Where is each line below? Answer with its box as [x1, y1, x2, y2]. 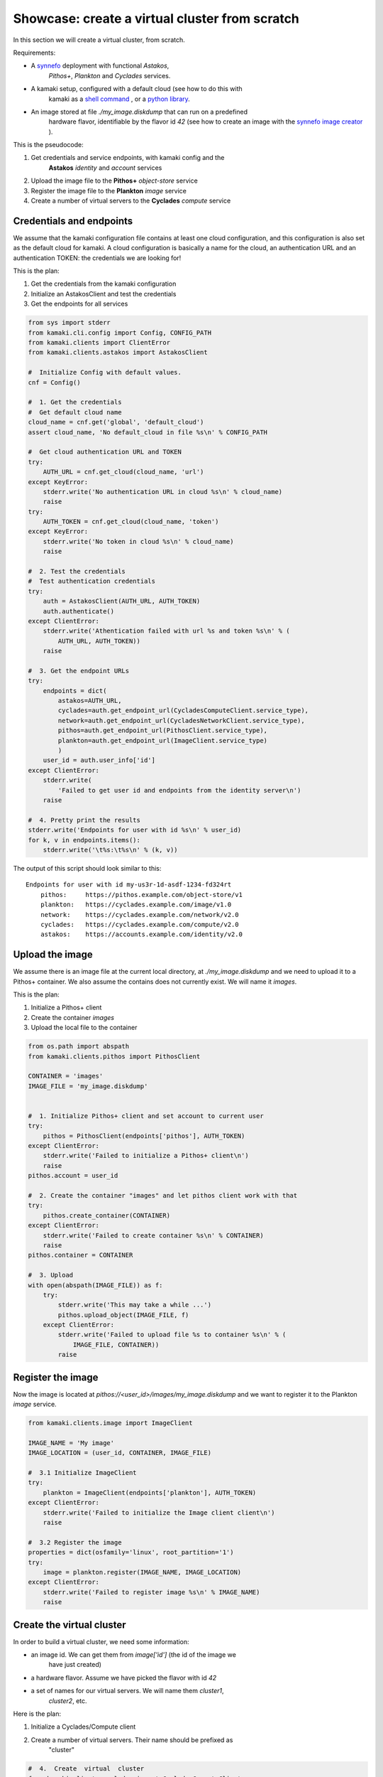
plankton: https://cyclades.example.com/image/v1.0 [40, 901, 232, 909]
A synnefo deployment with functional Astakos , [30, 61, 170, 70]
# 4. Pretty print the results [28, 816, 141, 824]
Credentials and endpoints [13, 215, 133, 227]
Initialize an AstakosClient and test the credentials [30, 289, 177, 298]
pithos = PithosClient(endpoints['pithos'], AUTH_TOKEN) [43, 1132, 245, 1140]
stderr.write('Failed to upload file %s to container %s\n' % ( [57, 1331, 287, 1339]
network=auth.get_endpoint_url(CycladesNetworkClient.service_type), [57, 716, 305, 724]
